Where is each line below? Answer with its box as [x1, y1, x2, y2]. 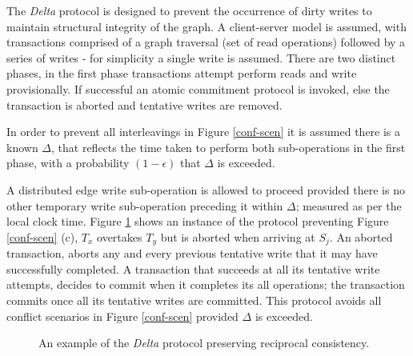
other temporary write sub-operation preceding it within [6, 197, 283, 214]
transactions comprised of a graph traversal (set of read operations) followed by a [6, 34, 406, 50]
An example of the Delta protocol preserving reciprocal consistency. [38, 334, 370, 351]
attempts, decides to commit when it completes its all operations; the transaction [6, 276, 405, 293]
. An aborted [329, 228, 393, 245]
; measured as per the [295, 197, 402, 214]
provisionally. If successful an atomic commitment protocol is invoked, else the [6, 80, 390, 97]
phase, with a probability [6, 154, 130, 171]
